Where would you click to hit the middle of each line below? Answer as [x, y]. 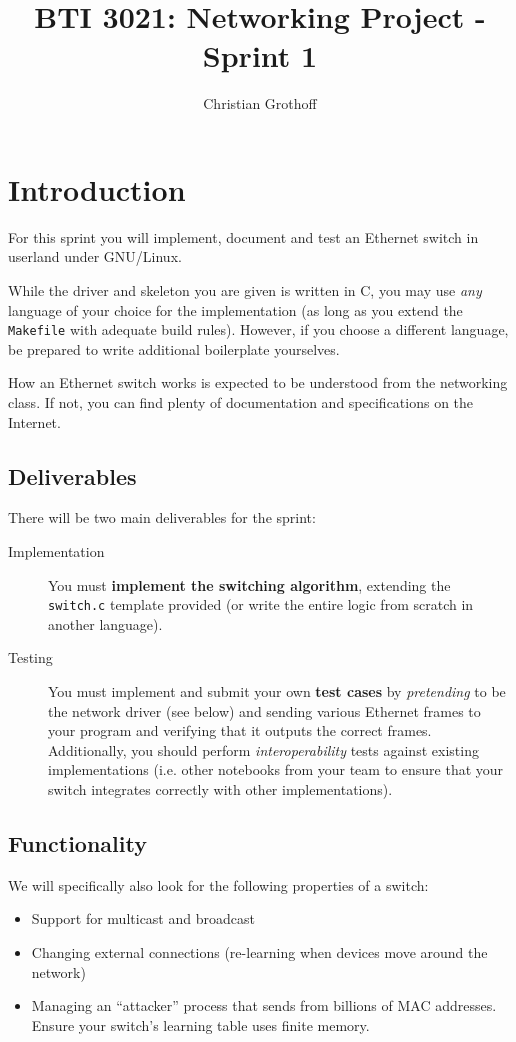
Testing [30, 657]
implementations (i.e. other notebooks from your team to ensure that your [276, 769]
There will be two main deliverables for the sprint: [162, 517]
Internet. [34, 421]
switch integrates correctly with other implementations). [220, 789]
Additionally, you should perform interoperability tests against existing [263, 749]
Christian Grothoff [260, 103]
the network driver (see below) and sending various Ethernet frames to [264, 710]
